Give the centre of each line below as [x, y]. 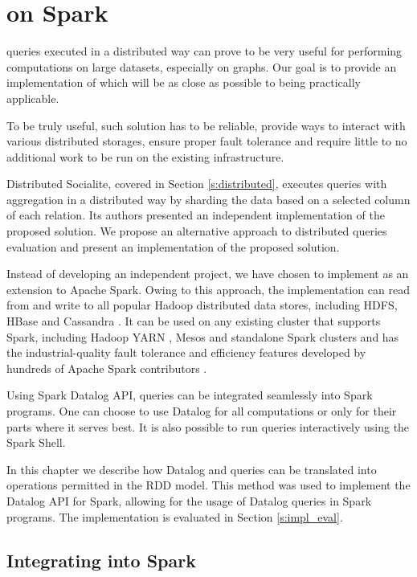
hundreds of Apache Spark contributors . [107, 368]
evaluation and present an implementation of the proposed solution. [173, 246]
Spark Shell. [36, 442]
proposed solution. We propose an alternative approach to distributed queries [197, 231]
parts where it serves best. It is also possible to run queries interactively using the [208, 426]
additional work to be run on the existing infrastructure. [145, 156]
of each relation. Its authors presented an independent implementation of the [196, 215]
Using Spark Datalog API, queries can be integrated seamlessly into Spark [190, 395]
